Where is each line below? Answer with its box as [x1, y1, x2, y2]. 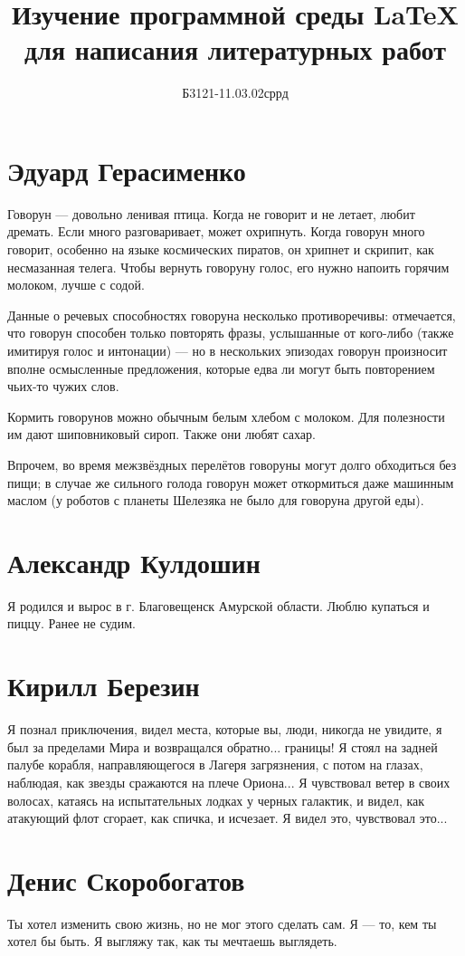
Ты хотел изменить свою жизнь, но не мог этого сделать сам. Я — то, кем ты [7, 913, 437, 932]
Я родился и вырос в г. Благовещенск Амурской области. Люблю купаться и [7, 596, 430, 615]
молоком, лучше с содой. [7, 275, 145, 294]
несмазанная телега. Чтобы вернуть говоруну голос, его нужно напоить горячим [7, 257, 450, 276]
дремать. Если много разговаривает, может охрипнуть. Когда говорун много [7, 222, 425, 241]
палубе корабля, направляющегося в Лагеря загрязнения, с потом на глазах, [7, 755, 423, 774]
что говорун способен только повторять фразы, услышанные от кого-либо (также [7, 323, 454, 342]
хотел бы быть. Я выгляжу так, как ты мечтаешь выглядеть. [7, 932, 337, 951]
